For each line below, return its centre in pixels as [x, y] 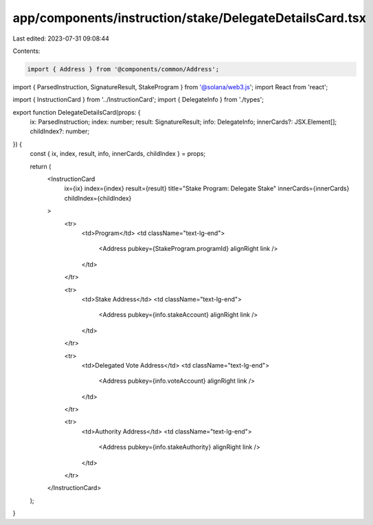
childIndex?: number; [59, 131]
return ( [41, 166]
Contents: [26, 51]
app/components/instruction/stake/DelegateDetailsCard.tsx [190, 18]
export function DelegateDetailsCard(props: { [77, 112]
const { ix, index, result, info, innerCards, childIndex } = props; [118, 154]
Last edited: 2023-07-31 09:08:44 [61, 38]
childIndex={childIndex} [98, 198]
